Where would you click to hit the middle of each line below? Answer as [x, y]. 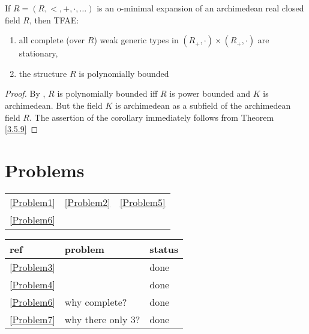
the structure [43, 73]
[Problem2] [87, 202]
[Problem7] [32, 319]
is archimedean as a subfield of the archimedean [203, 105]
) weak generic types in [136, 40]
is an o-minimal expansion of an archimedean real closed [200, 8]
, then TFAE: [54, 20]
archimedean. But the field [54, 105]
